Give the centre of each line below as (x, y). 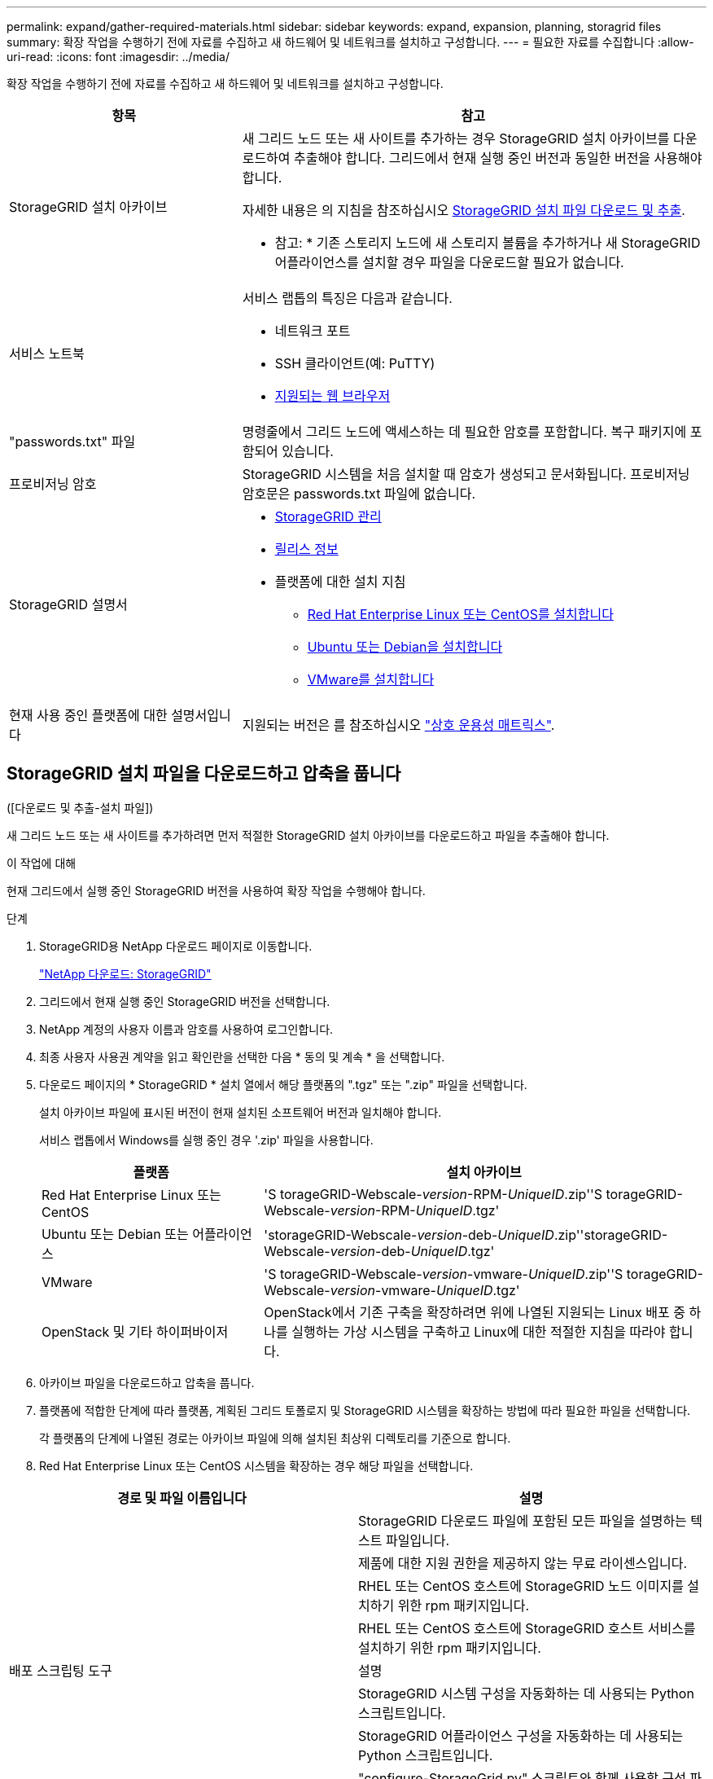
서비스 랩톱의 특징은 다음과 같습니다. (347, 298)
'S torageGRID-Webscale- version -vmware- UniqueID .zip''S (444, 1274)
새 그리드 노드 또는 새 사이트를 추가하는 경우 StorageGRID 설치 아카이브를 (456, 138)
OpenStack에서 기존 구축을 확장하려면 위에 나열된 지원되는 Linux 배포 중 (475, 1312)
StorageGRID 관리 (328, 516)
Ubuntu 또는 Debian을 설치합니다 (405, 647)
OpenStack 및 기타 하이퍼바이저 (135, 1331)
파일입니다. (418, 1540)
